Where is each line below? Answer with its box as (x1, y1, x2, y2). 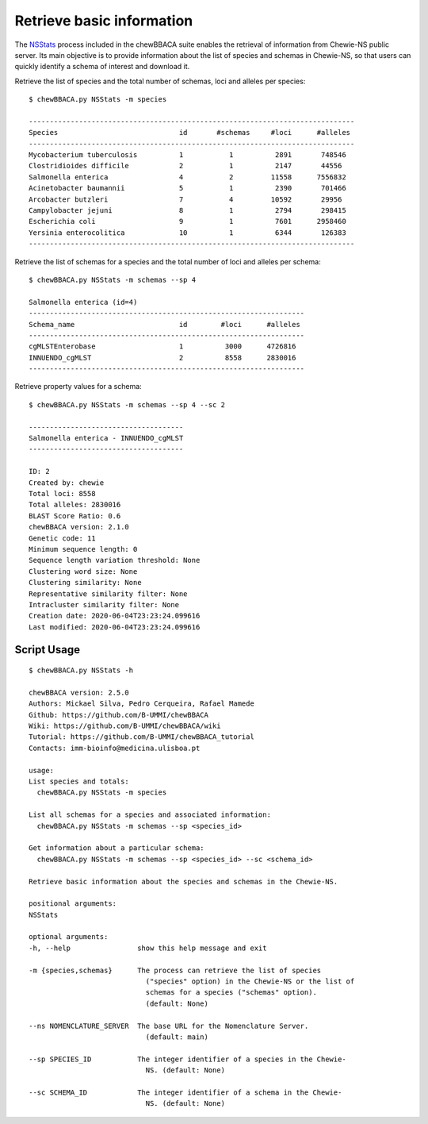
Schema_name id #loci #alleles (29, 320, 300, 329)
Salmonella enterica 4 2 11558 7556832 (29, 172, 346, 182)
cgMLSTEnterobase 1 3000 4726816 (29, 342, 296, 351)
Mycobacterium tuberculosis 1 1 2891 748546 (29, 151, 346, 160)
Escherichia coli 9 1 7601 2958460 (29, 217, 346, 226)
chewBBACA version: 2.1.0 (29, 522, 130, 532)
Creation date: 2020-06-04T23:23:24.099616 (29, 611, 201, 621)
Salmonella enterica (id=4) (29, 298, 138, 306)
